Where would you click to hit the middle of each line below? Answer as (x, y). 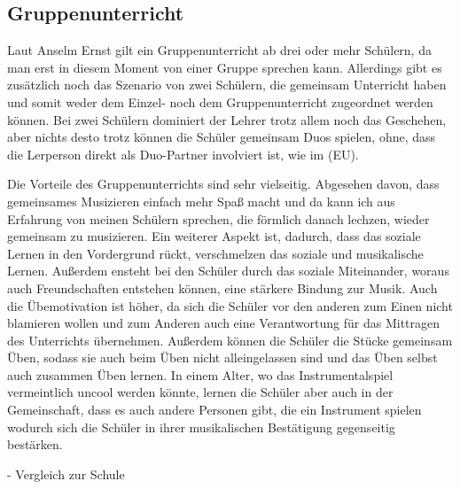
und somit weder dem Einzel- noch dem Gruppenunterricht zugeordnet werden (220, 101)
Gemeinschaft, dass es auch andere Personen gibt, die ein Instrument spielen (214, 410)
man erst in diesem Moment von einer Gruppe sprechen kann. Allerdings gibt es (225, 67)
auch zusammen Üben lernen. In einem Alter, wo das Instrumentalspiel (200, 374)
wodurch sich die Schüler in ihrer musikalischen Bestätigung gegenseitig (201, 427)
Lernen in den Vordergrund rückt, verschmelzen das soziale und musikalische (215, 253)
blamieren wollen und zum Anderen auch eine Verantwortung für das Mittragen (224, 323)
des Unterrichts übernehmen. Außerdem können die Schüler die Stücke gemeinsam (230, 340)
